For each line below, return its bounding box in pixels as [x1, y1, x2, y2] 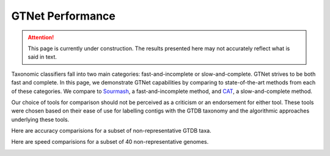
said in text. [28, 53, 57, 61]
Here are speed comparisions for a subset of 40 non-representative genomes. [11, 138, 209, 146]
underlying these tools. [11, 116, 70, 123]
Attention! [28, 34, 54, 41]
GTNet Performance [11, 9, 116, 23]
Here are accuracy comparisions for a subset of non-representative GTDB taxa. [11, 127, 211, 135]
